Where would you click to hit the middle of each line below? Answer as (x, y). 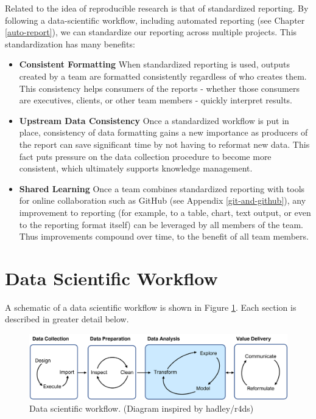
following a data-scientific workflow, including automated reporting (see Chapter (155, 20)
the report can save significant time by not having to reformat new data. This (164, 144)
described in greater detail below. (67, 319)
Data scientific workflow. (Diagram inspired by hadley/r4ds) (142, 408)
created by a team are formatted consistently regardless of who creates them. (163, 76)
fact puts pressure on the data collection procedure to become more (145, 156)
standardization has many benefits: (70, 43)
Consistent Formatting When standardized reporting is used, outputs (154, 64)
